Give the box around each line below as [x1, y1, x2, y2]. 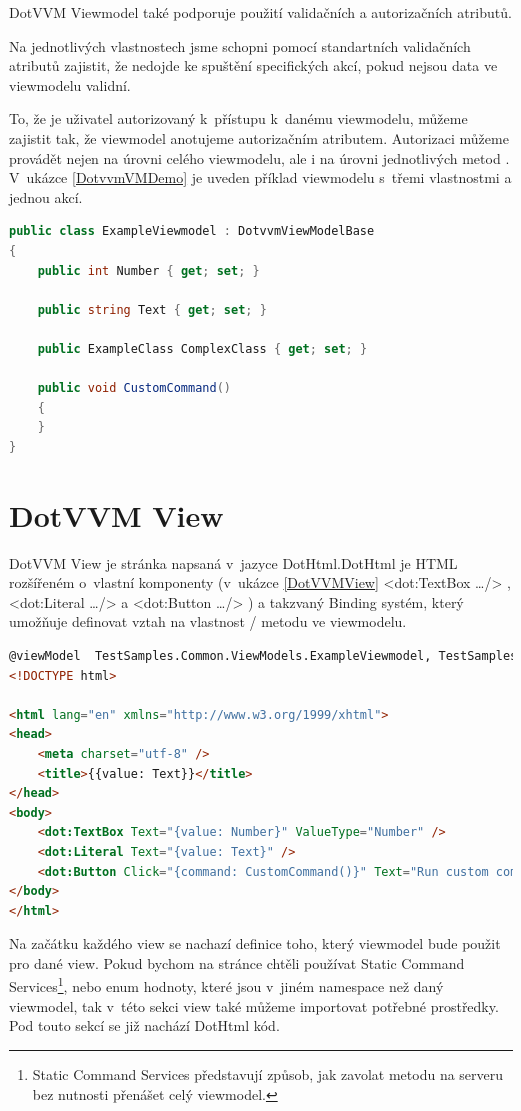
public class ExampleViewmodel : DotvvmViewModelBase [9, 224, 375, 239]
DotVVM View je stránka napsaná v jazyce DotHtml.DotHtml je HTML [9, 552, 458, 573]
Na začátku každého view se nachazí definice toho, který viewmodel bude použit [9, 933, 501, 954]
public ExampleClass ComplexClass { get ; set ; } [37, 341, 368, 356]
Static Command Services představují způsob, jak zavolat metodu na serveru [32, 1063, 504, 1084]
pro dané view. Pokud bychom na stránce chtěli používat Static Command [9, 952, 465, 973]
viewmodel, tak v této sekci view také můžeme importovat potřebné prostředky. [9, 995, 499, 1016]
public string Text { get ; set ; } [37, 302, 267, 317]
